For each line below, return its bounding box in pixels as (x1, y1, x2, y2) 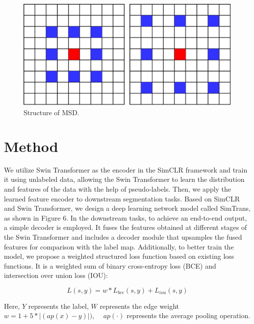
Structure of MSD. (24, 107, 79, 118)
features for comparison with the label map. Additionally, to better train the (4, 241, 234, 251)
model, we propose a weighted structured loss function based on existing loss (4, 251, 234, 261)
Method (4, 136, 58, 156)
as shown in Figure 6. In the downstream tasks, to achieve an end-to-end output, (4, 212, 247, 223)
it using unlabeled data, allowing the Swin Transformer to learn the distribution (4, 174, 245, 184)
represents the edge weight (100, 300, 179, 311)
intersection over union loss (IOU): (4, 270, 108, 280)
